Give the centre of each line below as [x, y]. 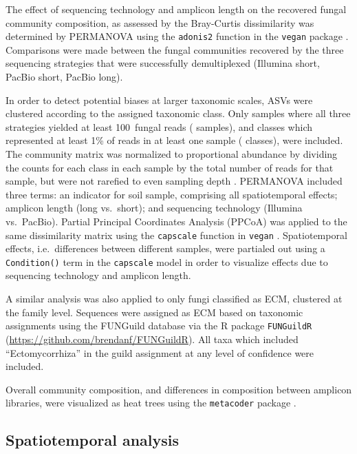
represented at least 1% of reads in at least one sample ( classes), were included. [174, 140]
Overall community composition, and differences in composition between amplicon [179, 389]
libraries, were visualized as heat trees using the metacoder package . [151, 403]
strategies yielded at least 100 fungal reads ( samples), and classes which [159, 126]
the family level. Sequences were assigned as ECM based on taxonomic [154, 312]
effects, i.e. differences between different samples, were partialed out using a [165, 248]
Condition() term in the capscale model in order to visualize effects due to [167, 261]
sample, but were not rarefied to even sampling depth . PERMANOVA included [174, 181]
